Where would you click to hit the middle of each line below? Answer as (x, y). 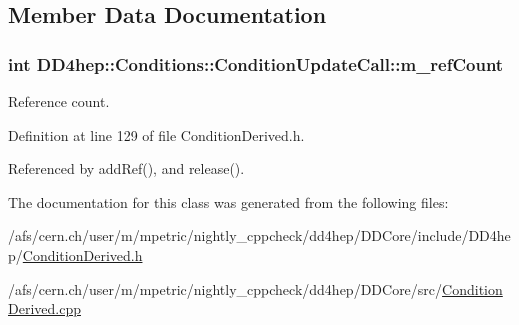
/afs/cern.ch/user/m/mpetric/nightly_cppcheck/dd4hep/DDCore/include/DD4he (259, 235)
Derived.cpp (44, 308)
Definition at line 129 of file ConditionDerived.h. (156, 134)
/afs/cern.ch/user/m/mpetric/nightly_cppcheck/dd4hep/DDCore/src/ (225, 288)
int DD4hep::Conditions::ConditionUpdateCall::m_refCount (256, 63)
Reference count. (59, 101)
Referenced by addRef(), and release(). (126, 168)
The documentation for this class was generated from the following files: (228, 201)
